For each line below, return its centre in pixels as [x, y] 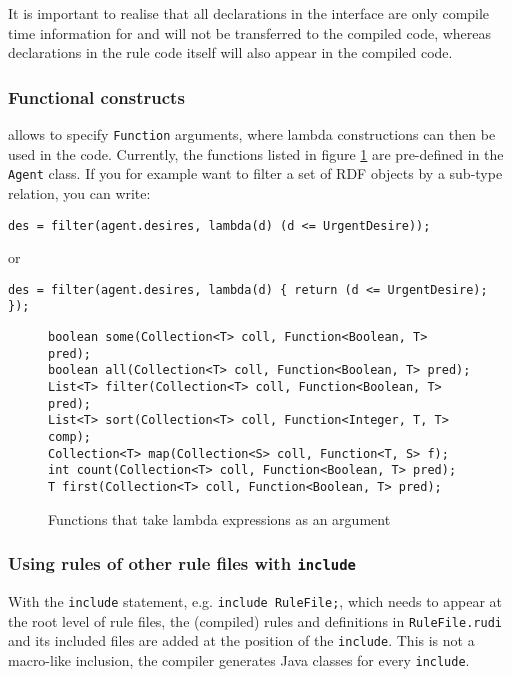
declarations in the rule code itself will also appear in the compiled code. [230, 52]
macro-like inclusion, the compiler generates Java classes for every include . [239, 659]
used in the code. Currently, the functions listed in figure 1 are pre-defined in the [256, 153]
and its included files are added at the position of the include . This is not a [241, 640]
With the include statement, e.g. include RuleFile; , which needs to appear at [255, 601]
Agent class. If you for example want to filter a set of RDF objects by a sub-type [255, 173]
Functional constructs [96, 96]
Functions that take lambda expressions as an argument [219, 518]
